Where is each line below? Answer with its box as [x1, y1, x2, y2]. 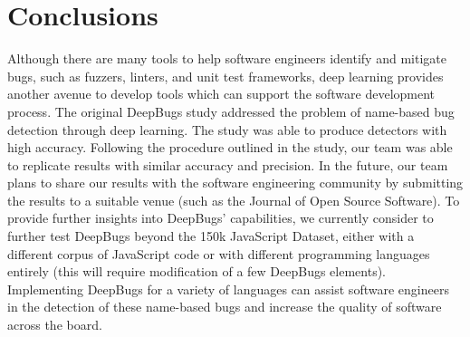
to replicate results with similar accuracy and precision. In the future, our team [7, 155, 448, 174]
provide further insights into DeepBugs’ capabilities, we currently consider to [7, 208, 434, 227]
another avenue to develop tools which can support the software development [7, 84, 436, 103]
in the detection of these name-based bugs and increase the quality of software [7, 297, 442, 316]
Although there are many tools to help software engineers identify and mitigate [7, 49, 446, 68]
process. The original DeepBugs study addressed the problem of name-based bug [7, 101, 455, 120]
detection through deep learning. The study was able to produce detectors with [7, 120, 447, 139]
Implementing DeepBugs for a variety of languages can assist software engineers [7, 279, 449, 298]
